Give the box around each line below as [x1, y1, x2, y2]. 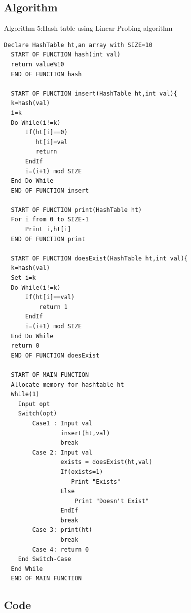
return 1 [39, 303, 68, 310]
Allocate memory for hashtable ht [11, 381, 124, 388]
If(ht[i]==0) [25, 129, 68, 136]
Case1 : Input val [32, 419, 92, 427]
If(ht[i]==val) [25, 294, 75, 301]
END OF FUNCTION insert [11, 187, 89, 194]
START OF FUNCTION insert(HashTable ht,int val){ [11, 90, 177, 97]
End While [11, 565, 43, 572]
